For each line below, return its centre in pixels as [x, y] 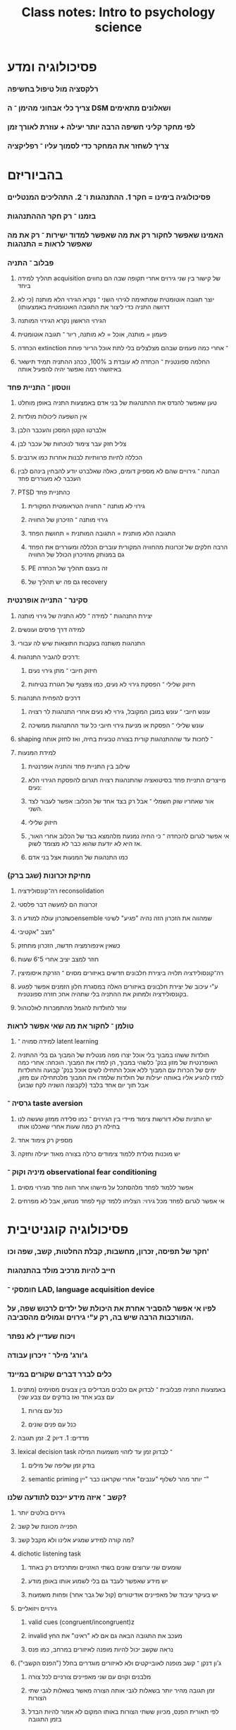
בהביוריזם [35, 175]
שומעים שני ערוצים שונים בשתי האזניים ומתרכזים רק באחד [105, 1568]
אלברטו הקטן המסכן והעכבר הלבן [62, 430]
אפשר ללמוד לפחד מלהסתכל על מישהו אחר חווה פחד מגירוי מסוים [105, 1187]
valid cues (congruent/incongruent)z [81, 1622]
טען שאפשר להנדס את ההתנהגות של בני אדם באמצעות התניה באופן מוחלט [117, 402]
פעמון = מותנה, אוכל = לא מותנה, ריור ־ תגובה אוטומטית [92, 334]
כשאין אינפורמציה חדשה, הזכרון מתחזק [69, 945]
